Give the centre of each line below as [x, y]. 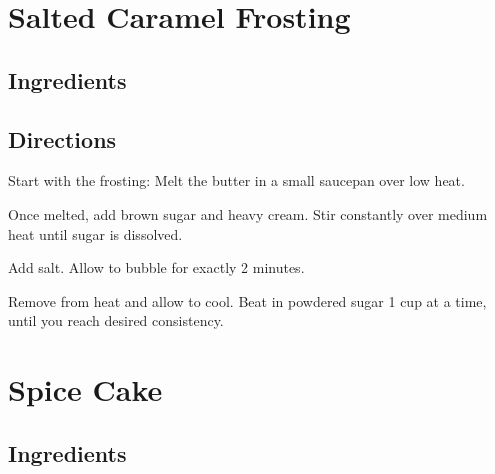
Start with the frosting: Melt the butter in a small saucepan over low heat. [236, 180]
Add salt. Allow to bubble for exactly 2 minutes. [156, 267]
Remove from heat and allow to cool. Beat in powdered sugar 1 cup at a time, [247, 300]
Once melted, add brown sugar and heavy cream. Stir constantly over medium [248, 213]
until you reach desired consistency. [116, 320]
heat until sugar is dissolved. [95, 233]
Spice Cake [85, 389]
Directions [62, 138]
